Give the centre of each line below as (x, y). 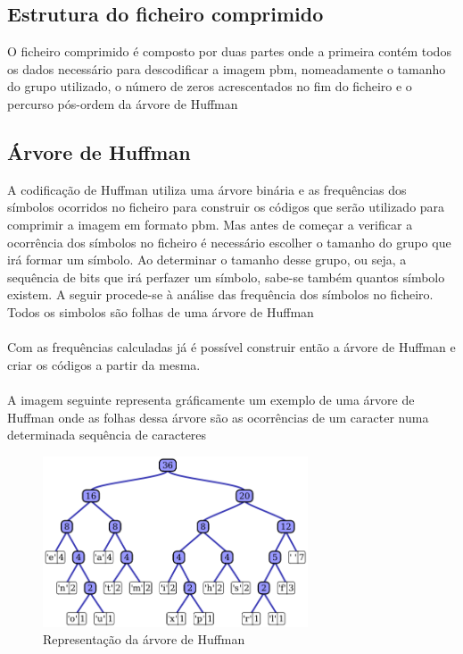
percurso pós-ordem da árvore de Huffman (123, 103)
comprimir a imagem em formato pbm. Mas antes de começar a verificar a (210, 224)
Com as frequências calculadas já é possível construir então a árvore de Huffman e (231, 347)
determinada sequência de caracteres (107, 435)
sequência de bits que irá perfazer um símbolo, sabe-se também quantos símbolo (226, 277)
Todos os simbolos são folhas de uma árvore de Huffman (161, 311)
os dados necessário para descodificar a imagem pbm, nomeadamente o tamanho (227, 68)
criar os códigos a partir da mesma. (104, 364)
